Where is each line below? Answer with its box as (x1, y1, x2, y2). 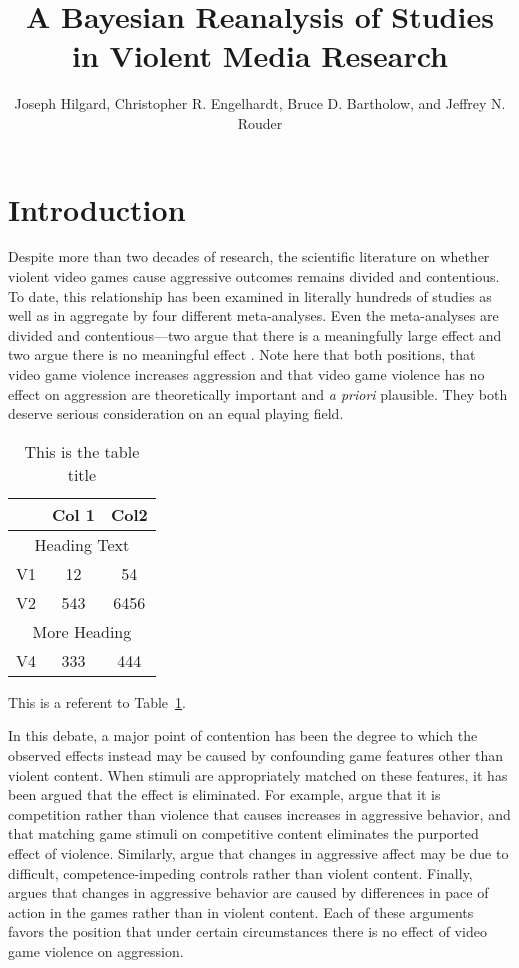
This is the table (24, 439, 140, 463)
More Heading (32, 619, 132, 643)
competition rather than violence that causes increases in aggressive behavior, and (8, 803, 511, 824)
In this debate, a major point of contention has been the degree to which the (8, 725, 478, 746)
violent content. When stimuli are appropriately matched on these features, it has (8, 764, 508, 785)
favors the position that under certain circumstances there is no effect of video (8, 921, 487, 942)
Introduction (8, 188, 186, 229)
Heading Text (34, 532, 130, 556)
